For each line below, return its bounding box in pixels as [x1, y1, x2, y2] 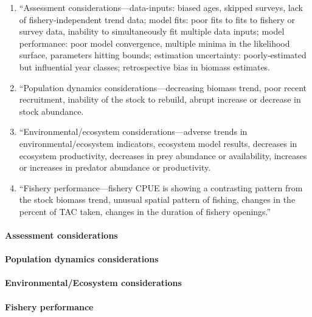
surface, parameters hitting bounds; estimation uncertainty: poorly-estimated [19, 49, 307, 61]
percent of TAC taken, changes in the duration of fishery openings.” [19, 205, 271, 217]
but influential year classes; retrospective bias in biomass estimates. [19, 60, 271, 73]
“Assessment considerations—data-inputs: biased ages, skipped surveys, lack [19, 1, 303, 13]
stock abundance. [19, 104, 84, 117]
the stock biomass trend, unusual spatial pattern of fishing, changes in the [19, 193, 296, 206]
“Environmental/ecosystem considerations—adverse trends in [19, 125, 248, 138]
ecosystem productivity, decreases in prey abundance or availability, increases [19, 149, 307, 162]
